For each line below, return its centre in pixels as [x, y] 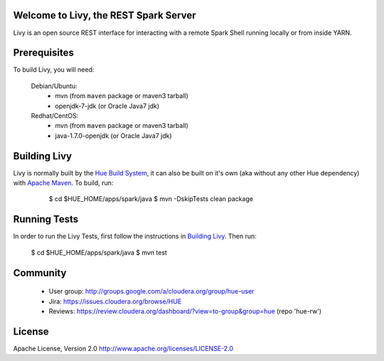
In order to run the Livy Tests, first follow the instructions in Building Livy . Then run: [135, 236]
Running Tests [46, 219]
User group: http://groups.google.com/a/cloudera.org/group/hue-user [151, 291]
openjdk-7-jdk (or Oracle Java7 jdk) [107, 106]
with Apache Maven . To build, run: [63, 183]
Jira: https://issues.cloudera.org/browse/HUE [115, 301]
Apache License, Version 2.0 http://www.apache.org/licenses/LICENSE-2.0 [123, 348]
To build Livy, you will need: [54, 70]
